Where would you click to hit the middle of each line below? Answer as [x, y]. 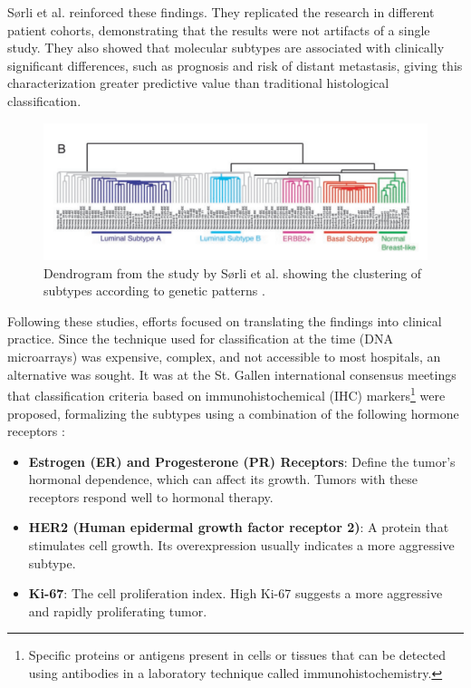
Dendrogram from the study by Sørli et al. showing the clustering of [233, 272]
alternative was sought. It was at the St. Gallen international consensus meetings [232, 374]
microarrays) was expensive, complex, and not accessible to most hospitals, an [224, 357]
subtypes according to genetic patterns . [154, 291]
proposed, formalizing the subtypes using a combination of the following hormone [233, 413]
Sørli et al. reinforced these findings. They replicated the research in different [221, 12]
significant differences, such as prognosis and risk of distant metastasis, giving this [235, 65]
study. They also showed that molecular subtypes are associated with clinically [226, 48]
